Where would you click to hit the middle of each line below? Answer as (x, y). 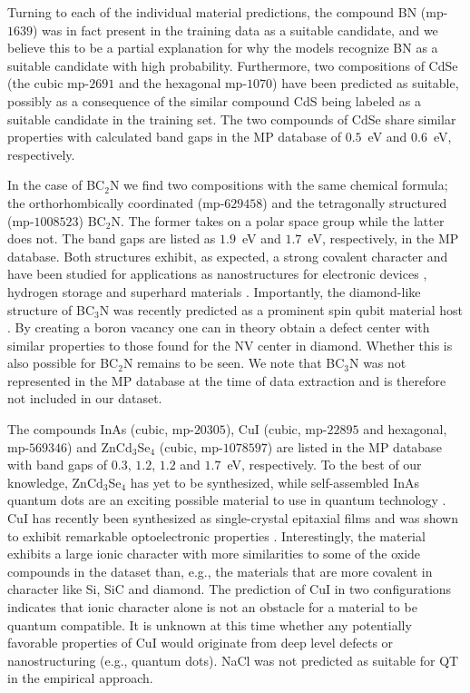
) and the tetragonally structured (355, 202)
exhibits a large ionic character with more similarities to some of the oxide (214, 554)
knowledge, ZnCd (55, 482)
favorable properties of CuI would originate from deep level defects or (201, 643)
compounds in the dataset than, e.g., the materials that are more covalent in (220, 571)
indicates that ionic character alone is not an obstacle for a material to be (212, 607)
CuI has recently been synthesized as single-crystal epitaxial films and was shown (233, 518)
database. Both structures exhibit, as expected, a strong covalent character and (228, 256)
